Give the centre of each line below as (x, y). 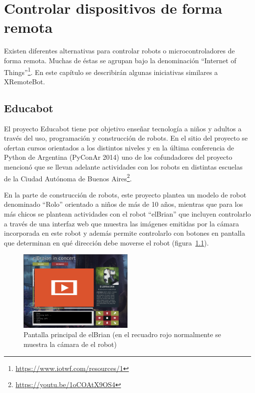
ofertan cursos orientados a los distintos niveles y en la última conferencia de (119, 147)
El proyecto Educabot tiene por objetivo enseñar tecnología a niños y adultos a (123, 128)
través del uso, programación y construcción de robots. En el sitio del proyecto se (126, 138)
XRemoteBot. (25, 81)
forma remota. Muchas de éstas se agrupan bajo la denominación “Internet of (120, 60)
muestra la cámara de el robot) (70, 344)
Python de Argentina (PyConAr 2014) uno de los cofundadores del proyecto (118, 157)
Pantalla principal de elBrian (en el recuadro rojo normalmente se (122, 334)
